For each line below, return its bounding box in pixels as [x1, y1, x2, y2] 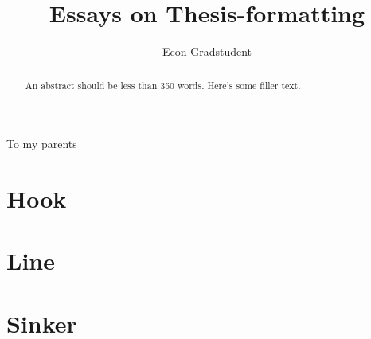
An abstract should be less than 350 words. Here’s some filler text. [25, 78, 301, 92]
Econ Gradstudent [162, 43, 252, 60]
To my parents [6, 135, 77, 152]
